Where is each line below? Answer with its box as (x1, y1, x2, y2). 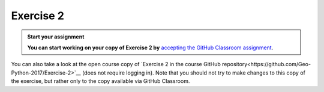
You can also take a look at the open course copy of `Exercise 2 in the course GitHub (11, 61, 221, 68)
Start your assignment (27, 33, 85, 40)
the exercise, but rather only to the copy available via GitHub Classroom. (11, 78, 190, 85)
